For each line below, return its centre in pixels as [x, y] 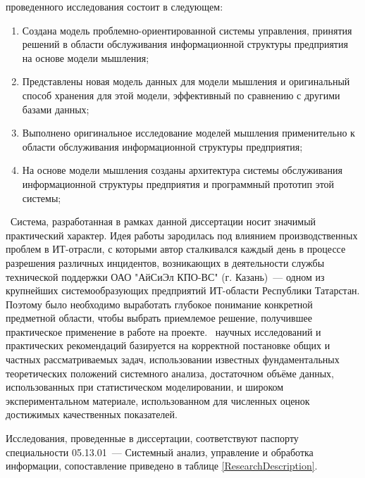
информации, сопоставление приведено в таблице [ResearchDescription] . [162, 466]
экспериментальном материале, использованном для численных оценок [158, 400]
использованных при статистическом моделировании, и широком [145, 387]
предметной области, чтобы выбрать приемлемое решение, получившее [159, 318]
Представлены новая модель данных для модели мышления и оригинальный [186, 81]
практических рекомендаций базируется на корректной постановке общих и [168, 345]
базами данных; [56, 109]
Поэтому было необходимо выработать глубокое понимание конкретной [159, 304]
